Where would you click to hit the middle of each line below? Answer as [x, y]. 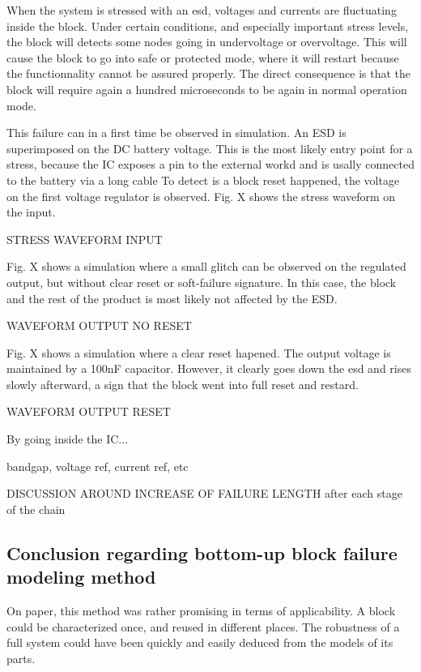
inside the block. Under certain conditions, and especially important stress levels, [208, 26]
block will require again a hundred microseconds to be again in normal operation [207, 89]
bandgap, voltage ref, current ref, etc [98, 466]
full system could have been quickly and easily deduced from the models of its [200, 642]
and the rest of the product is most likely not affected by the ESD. [172, 298]
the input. [31, 212]
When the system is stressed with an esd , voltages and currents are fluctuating [202, 10]
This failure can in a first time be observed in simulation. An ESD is [176, 133]
